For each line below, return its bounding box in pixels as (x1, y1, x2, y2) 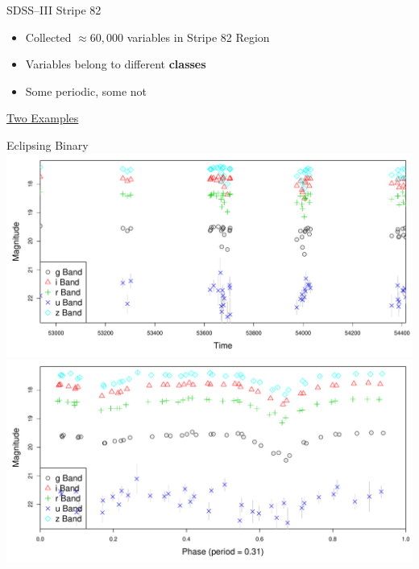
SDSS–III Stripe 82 (6, 2, 102, 18)
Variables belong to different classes (25, 56, 206, 72)
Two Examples (6, 109, 79, 126)
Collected (25, 28, 72, 45)
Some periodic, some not (25, 82, 147, 99)
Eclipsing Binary (6, 136, 89, 153)
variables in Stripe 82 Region (127, 28, 270, 45)
